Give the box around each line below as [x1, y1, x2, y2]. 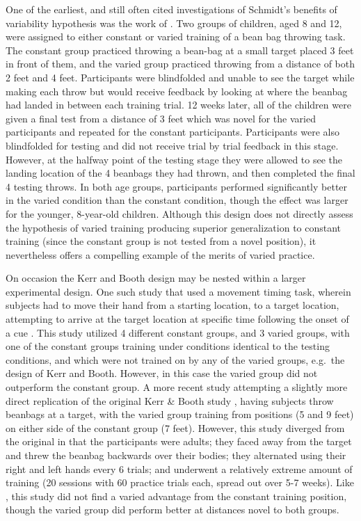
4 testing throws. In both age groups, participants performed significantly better [6, 179, 348, 193]
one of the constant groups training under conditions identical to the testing [6, 339, 330, 353]
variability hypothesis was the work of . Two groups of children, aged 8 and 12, [6, 15, 342, 30]
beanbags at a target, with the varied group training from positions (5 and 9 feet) [6, 407, 354, 422]
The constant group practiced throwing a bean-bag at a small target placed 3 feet [6, 42, 354, 57]
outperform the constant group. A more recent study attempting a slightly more [6, 380, 348, 394]
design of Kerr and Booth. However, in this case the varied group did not [6, 366, 318, 380]
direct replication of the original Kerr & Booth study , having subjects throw [6, 393, 334, 408]
